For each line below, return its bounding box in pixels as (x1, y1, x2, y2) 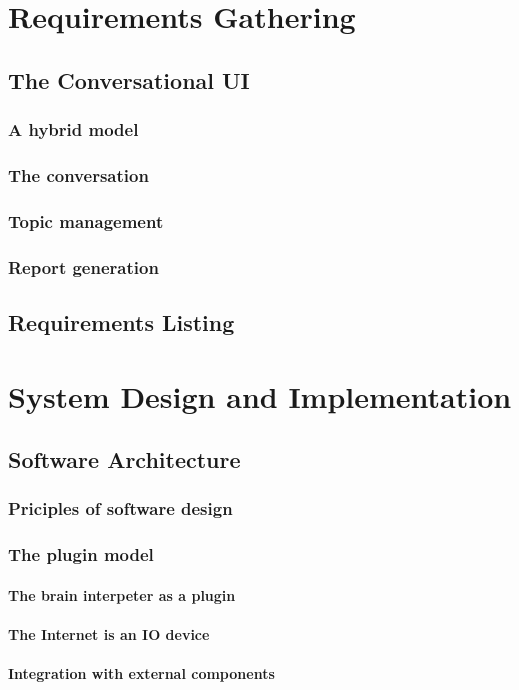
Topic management (8, 208, 164, 233)
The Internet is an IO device (8, 623, 210, 644)
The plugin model (8, 542, 154, 567)
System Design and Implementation (8, 375, 512, 416)
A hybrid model (8, 117, 139, 142)
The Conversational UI (8, 64, 250, 95)
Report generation (8, 254, 159, 279)
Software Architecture (8, 444, 241, 475)
